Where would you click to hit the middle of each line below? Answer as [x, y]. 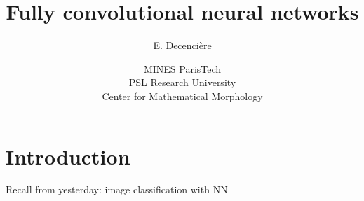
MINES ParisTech [182, 68]
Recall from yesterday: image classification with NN [117, 189]
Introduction [68, 156]
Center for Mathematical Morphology [182, 96]
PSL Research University [182, 82]
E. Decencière [182, 45]
